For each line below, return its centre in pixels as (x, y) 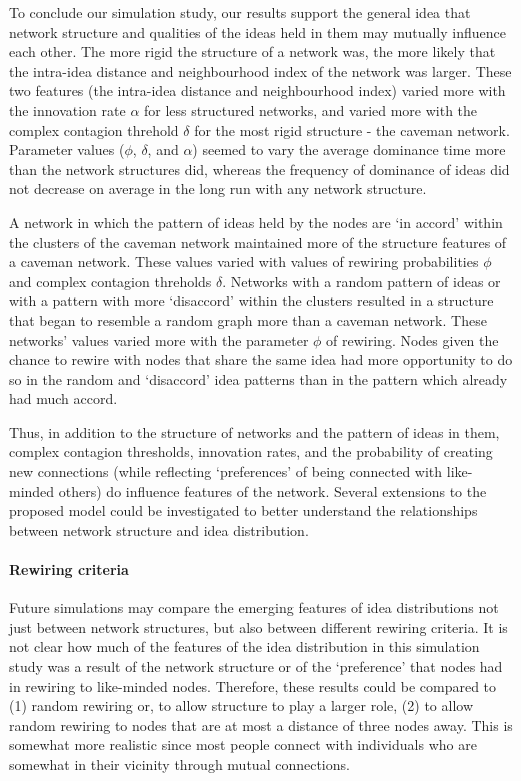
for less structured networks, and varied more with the (311, 109)
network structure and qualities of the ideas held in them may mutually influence (257, 31)
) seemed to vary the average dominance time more (349, 149)
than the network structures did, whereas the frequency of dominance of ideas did (259, 168)
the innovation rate (67, 109)
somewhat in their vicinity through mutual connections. (179, 763)
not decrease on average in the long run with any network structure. (218, 188)
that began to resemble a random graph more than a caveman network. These (248, 319)
